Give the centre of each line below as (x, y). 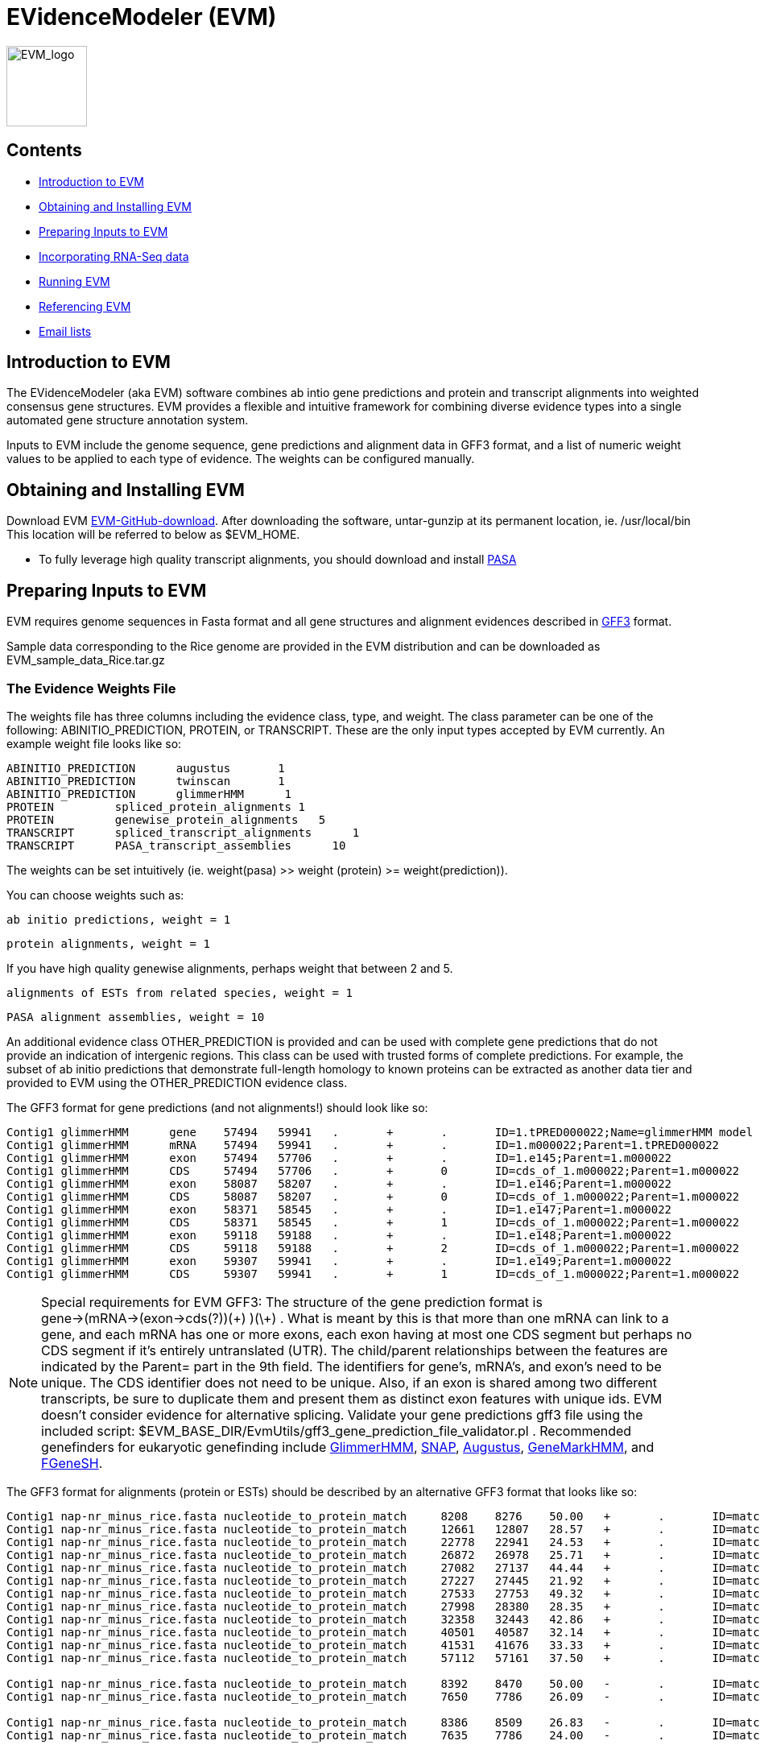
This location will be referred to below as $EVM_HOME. (153, 535)
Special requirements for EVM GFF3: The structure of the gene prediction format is (292, 1302)
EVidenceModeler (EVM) (142, 17)
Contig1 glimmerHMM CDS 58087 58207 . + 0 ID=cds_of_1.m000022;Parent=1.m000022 (373, 1196)
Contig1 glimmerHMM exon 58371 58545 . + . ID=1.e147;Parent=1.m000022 (339, 1209)
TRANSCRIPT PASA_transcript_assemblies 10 (176, 845)
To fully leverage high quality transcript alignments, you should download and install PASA (278, 560)
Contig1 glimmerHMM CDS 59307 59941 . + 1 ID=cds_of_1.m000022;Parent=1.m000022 (373, 1274)
